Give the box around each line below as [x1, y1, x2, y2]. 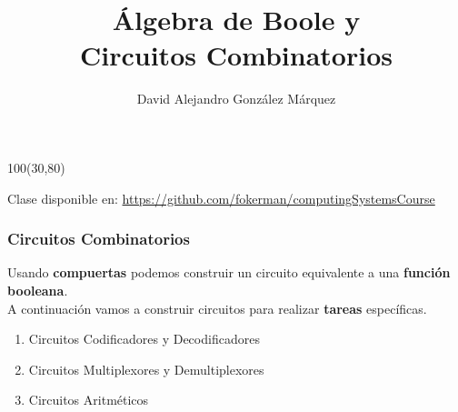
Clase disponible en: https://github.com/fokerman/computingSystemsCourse [7, 188, 435, 207]
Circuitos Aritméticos [28, 390, 149, 409]
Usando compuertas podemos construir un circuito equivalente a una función [7, 263, 451, 282]
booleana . [7, 280, 68, 299]
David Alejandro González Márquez [136, 89, 336, 108]
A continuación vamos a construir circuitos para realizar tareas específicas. [7, 298, 427, 317]
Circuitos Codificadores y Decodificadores [28, 329, 260, 348]
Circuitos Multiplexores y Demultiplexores [28, 359, 264, 378]
